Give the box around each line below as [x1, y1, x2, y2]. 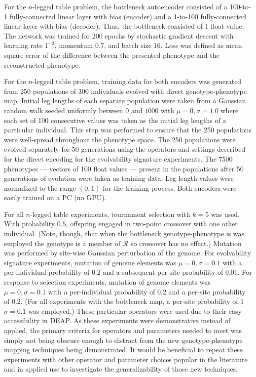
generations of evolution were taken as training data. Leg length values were [4, 173, 234, 183]
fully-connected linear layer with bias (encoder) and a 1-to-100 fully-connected [9, 11, 246, 21]
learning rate [4, 40, 42, 50]
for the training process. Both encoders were [103, 182, 237, 193]
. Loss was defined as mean [160, 40, 242, 50]
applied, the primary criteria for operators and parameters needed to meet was [4, 325, 242, 335]
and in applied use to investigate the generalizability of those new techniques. [4, 364, 238, 374]
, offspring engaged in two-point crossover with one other [66, 218, 238, 229]
